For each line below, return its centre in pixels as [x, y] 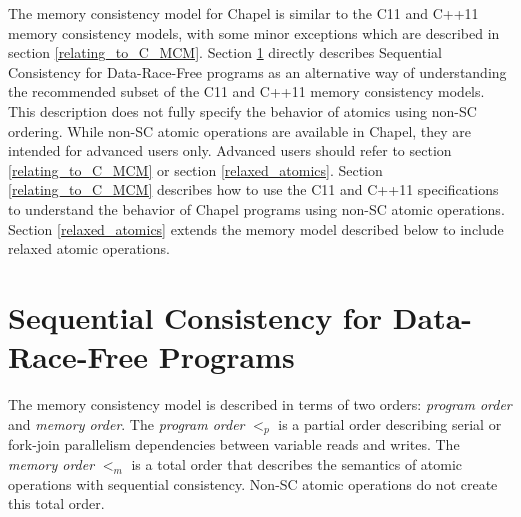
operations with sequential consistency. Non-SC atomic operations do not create [253, 483]
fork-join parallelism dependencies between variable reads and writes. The [234, 444]
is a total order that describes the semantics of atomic [297, 464]
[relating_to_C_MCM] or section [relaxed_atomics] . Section [195, 169]
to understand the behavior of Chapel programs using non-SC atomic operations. [256, 208]
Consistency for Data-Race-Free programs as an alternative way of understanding [257, 71]
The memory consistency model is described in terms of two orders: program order [260, 404]
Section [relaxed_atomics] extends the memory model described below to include [256, 228]
